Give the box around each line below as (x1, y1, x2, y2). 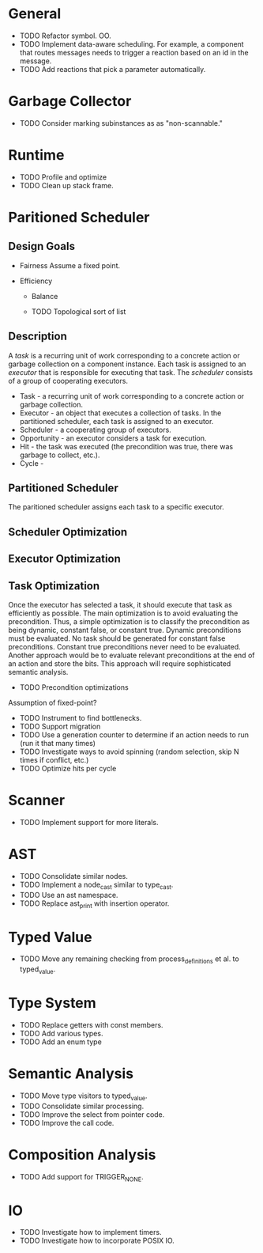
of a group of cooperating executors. (8, 376, 129, 385)
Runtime (8, 146, 65, 165)
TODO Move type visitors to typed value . (19, 1091, 148, 1102)
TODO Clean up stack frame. (19, 180, 114, 190)
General (8, 5, 62, 23)
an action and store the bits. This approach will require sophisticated (8, 659, 231, 668)
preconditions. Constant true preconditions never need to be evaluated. (8, 642, 241, 652)
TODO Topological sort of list (31, 306, 126, 316)
